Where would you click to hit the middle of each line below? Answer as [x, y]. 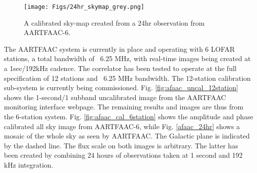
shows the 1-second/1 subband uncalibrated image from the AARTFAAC [115, 97]
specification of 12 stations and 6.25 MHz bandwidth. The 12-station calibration [128, 78]
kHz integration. [29, 164]
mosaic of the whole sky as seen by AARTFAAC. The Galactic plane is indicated [127, 136]
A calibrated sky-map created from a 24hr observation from [114, 22]
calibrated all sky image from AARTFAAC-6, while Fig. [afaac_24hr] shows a [122, 126]
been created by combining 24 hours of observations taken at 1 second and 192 [123, 155]
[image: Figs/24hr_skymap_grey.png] [84, 7]
